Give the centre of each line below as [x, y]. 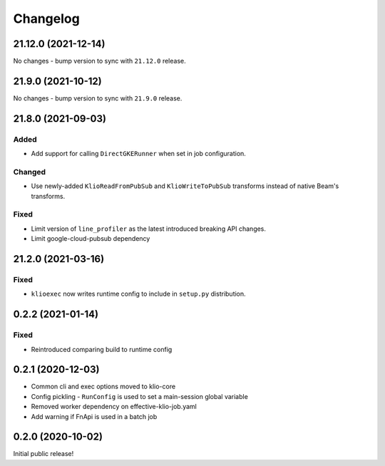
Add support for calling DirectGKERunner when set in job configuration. [138, 154]
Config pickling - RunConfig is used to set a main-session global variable [140, 396]
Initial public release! [43, 454]
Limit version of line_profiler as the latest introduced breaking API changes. [149, 229]
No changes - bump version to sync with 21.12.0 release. [99, 61]
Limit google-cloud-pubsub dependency [91, 239]
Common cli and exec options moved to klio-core [103, 387]
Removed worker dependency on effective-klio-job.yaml [114, 407]
